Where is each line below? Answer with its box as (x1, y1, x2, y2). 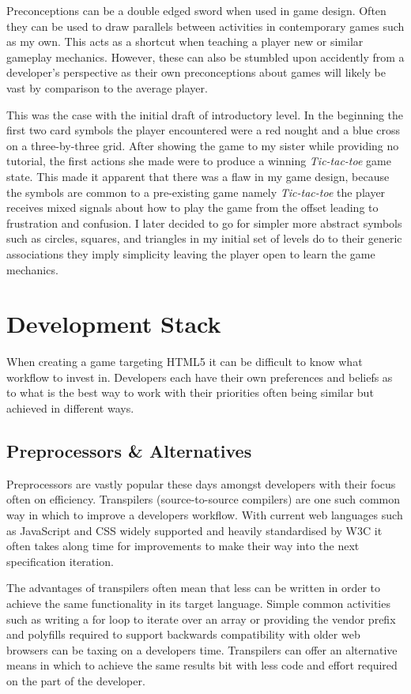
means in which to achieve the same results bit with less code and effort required (6, 657, 398, 673)
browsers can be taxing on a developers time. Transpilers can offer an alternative (6, 641, 398, 658)
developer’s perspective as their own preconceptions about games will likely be (6, 64, 386, 81)
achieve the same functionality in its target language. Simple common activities (6, 594, 390, 611)
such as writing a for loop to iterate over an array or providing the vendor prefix (6, 610, 396, 627)
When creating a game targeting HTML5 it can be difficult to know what (6, 353, 363, 370)
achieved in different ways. (6, 400, 134, 416)
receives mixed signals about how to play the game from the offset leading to (6, 199, 379, 216)
